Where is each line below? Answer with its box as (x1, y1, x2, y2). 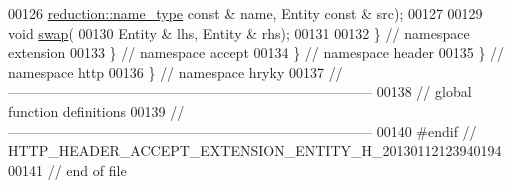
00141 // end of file (8, 159, 127, 180)
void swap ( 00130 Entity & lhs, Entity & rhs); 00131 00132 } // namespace (8, 22, 470, 43)
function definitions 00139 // (8, 100, 185, 121)
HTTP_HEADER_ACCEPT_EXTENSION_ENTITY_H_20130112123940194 (8, 140, 502, 161)
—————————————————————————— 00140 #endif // (8, 120, 477, 141)
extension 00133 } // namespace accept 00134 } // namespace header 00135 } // (8, 42, 505, 63)
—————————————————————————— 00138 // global (8, 81, 472, 102)
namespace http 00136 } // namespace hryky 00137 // (8, 61, 343, 82)
